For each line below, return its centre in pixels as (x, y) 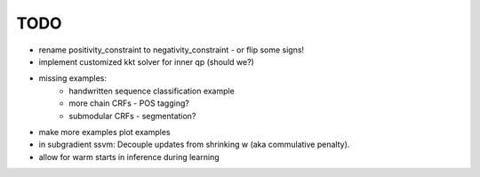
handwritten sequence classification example (152, 91)
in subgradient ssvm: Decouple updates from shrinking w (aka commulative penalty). (194, 145)
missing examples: (72, 78)
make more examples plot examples (104, 132)
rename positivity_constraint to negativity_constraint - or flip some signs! (172, 50)
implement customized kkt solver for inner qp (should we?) (147, 61)
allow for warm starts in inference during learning (129, 157)
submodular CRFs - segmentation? (132, 116)
